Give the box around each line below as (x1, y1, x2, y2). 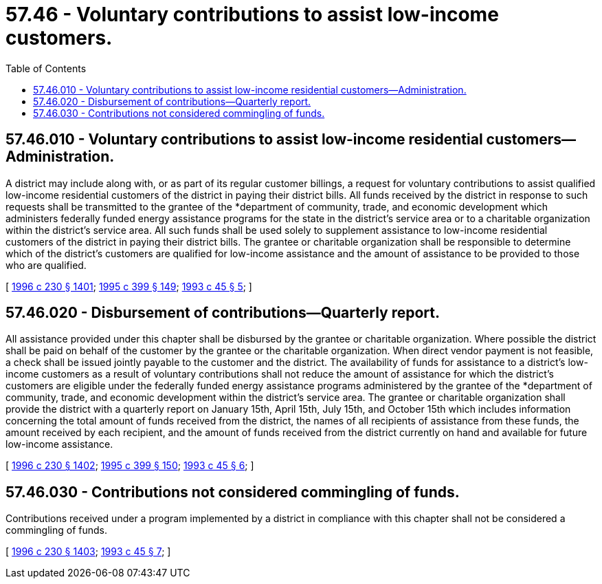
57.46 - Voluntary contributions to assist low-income (5, 3, 499, 26)
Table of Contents (5, 62, 87, 74)
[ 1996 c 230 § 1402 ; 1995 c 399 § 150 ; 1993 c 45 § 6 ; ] (5, 459, 254, 472)
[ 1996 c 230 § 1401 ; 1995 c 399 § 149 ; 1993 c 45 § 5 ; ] (5, 280, 252, 292)
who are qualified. (5, 259, 87, 271)
